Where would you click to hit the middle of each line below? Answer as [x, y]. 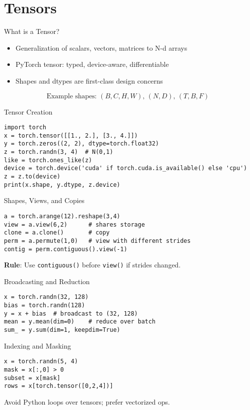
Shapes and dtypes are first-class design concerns [89, 80]
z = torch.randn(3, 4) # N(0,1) [59, 152]
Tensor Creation [28, 111]
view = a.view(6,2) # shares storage [75, 224]
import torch [25, 128]
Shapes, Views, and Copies [44, 200]
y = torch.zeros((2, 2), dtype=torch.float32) [81, 144]
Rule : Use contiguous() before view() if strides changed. [92, 265]
